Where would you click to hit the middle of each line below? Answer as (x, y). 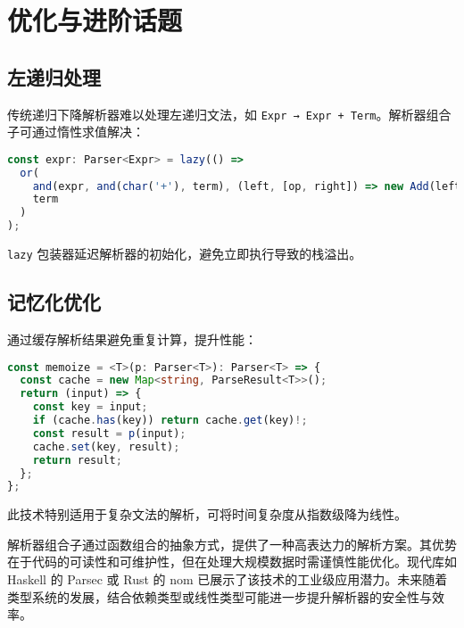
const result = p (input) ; (109, 433)
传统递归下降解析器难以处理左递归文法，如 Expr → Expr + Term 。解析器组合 (229, 114)
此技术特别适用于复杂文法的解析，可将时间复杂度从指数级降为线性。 (207, 514)
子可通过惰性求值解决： (76, 132)
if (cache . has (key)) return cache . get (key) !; (170, 421)
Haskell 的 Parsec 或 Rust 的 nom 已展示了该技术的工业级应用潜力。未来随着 (228, 579)
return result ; (77, 460)
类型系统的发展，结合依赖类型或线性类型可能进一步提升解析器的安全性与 (220, 596)
